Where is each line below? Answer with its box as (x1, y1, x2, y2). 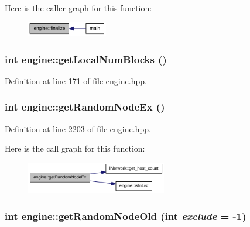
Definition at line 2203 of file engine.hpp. (5, 122, 151, 135)
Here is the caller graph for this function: (5, 2, 152, 13)
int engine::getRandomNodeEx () (5, 99, 165, 114)
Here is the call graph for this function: (5, 142, 145, 154)
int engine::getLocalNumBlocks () (5, 51, 167, 66)
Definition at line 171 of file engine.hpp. (5, 74, 147, 87)
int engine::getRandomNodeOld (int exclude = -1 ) (5, 208, 246, 223)
